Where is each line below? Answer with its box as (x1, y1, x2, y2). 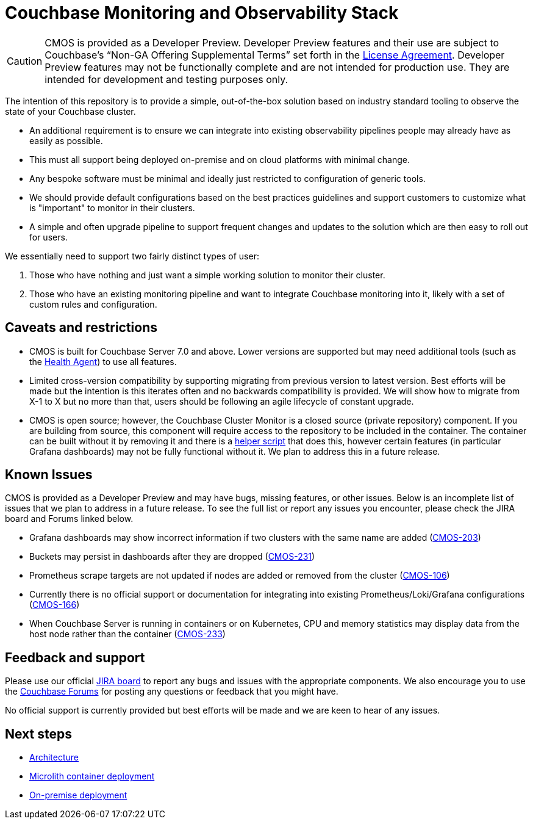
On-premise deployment (29, 790, 127, 801)
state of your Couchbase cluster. (5, 106, 136, 117)
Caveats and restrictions (5, 320, 158, 336)
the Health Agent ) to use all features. (29, 356, 177, 367)
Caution (7, 54, 43, 67)
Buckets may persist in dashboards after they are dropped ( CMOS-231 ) (29, 551, 315, 562)
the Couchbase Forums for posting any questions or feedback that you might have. (5, 686, 338, 697)
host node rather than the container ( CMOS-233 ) (29, 629, 226, 640)
